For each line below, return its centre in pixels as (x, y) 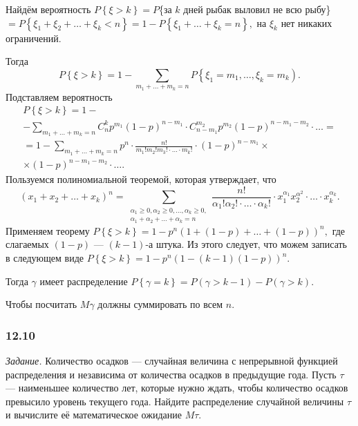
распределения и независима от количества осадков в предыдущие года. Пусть (171, 374)
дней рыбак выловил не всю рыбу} (257, 9)
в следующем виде (45, 258)
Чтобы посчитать (41, 304)
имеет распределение (84, 281)
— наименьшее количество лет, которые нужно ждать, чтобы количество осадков (177, 388)
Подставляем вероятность (59, 96)
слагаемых (27, 244)
